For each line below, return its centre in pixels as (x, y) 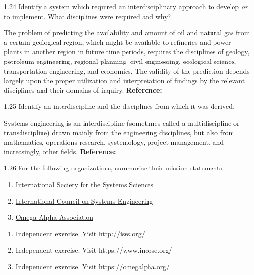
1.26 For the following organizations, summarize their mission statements (113, 168)
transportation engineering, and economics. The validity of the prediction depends (127, 71)
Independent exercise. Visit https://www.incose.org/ (94, 250)
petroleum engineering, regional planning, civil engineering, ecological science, (120, 61)
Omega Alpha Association (54, 217)
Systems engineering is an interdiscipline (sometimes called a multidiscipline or (122, 122)
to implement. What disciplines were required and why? (88, 16)
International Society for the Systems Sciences (85, 184)
